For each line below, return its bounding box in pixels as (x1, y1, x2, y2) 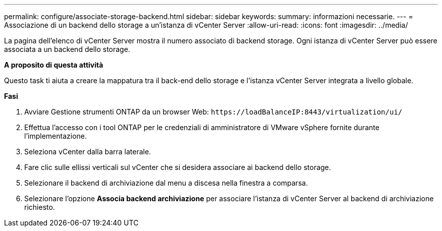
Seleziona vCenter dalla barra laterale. (24, 147, 151, 156)
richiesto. (24, 203, 55, 211)
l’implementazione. (24, 132, 87, 140)
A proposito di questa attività (4, 61, 103, 69)
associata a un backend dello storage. (4, 45, 130, 53)
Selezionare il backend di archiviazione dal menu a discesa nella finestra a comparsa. (24, 179, 308, 187)
